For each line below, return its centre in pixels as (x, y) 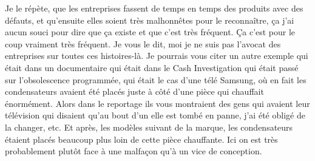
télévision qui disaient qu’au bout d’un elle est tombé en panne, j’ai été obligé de (155, 115)
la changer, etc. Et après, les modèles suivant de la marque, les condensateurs (149, 127)
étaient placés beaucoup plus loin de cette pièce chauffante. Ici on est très (141, 139)
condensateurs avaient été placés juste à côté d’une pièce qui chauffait (134, 91)
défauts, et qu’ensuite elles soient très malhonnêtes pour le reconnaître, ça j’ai (150, 20)
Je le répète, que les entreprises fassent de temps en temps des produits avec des (154, 8)
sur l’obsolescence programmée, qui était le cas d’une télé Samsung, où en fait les (156, 79)
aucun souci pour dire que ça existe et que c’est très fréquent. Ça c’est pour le (150, 32)
